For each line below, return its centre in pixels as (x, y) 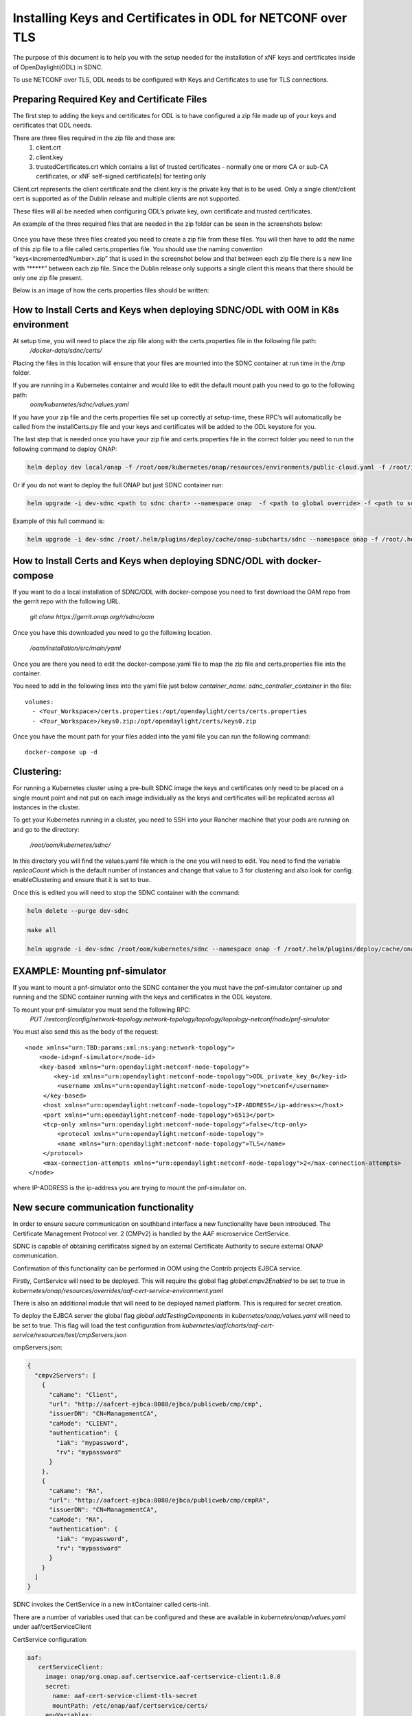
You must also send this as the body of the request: (85, 1032)
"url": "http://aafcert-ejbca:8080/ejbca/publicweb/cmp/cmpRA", (160, 1500)
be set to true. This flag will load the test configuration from (97, 1325)
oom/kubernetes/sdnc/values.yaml (79, 404)
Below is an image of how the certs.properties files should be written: (111, 290)
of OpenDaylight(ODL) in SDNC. (58, 67)
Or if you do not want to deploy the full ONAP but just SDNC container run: (118, 485)
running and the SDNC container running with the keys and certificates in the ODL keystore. (142, 997)
